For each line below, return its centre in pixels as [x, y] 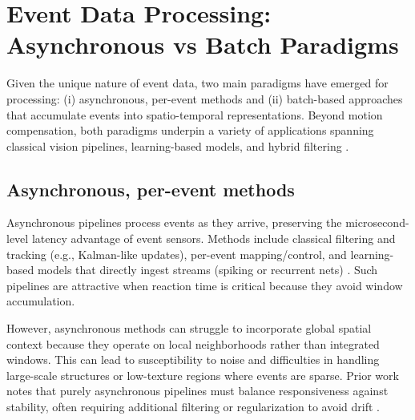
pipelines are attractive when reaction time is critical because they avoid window [205, 285]
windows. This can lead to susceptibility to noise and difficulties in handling [193, 359]
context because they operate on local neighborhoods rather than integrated [193, 343]
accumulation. [41, 301]
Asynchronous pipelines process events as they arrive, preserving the [174, 222]
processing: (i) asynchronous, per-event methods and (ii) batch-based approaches [205, 98]
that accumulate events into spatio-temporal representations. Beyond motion [195, 114]
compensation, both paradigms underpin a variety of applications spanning [190, 130]
